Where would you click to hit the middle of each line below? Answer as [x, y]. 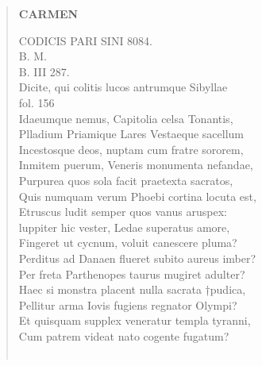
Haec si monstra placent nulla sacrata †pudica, [132, 289]
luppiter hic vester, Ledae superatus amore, [124, 227]
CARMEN [48, 13]
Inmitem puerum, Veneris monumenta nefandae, [136, 165]
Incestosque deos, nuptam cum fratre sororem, [131, 149]
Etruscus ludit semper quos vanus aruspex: [123, 212]
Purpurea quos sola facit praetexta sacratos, [126, 180]
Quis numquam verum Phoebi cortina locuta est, [137, 196]
